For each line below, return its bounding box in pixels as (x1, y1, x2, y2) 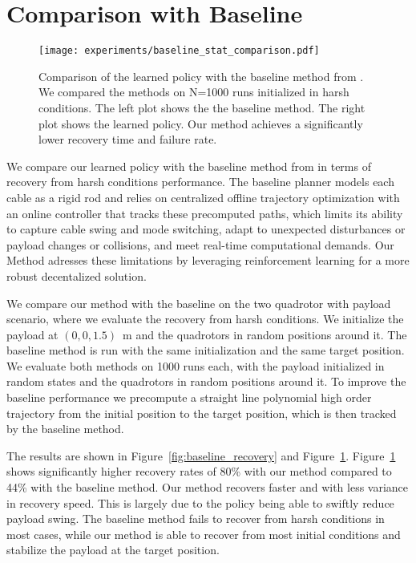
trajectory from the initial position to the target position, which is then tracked (6, 404, 397, 421)
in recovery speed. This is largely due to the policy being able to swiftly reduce (6, 494, 394, 511)
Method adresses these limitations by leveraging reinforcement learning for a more (6, 252, 410, 269)
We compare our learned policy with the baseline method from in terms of (6, 157, 371, 174)
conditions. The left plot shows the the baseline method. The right (38, 99, 366, 115)
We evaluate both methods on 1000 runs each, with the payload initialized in (6, 357, 385, 374)
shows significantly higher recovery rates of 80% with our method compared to (6, 463, 392, 480)
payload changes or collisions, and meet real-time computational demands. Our (6, 236, 394, 253)
